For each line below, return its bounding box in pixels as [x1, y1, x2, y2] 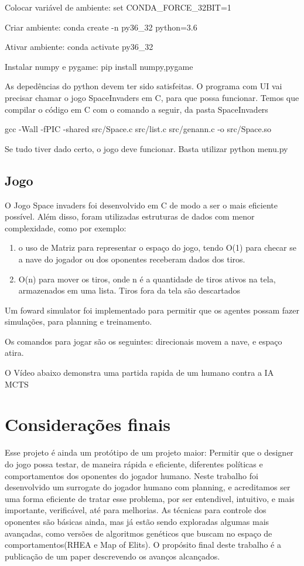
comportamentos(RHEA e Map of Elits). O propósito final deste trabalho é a [5, 538, 281, 551]
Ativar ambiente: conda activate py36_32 [5, 41, 153, 53]
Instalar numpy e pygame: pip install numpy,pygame [5, 60, 193, 72]
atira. [5, 346, 24, 359]
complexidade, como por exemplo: [5, 221, 127, 234]
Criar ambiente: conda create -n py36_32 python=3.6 [5, 21, 197, 33]
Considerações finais [5, 412, 171, 436]
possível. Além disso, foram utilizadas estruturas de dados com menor [5, 210, 255, 223]
